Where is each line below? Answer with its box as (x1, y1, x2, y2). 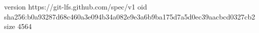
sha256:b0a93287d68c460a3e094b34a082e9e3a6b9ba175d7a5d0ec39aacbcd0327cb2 (4, 11, 255, 21)
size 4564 (4, 21, 32, 31)
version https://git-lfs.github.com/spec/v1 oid (4, 1, 147, 11)
